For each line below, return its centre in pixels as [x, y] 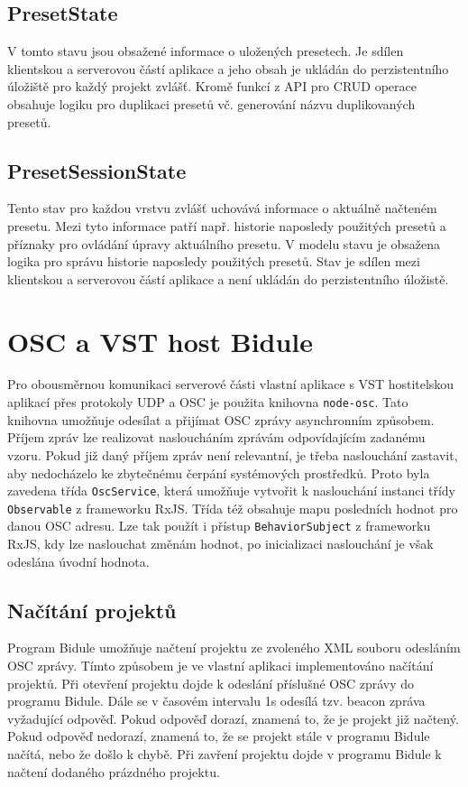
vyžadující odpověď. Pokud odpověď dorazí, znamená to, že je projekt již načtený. [233, 718]
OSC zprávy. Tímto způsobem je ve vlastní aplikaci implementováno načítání [220, 666]
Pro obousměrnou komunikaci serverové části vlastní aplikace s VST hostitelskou [231, 384]
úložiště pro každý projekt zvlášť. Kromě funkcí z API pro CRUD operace [212, 86]
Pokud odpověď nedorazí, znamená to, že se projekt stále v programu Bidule [219, 736]
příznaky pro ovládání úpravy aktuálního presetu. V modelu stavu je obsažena [224, 243]
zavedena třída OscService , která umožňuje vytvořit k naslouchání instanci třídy [232, 491]
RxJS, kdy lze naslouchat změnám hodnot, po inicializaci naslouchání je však [220, 544]
